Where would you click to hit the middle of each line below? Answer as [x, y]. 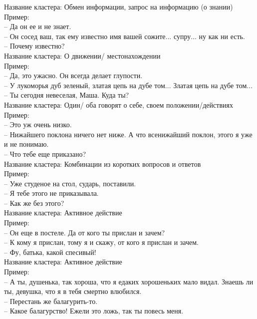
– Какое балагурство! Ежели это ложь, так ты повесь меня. [94, 311]
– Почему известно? [34, 46]
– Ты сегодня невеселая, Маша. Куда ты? [67, 95]
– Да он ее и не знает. [38, 26]
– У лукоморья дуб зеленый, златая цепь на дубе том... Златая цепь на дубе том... [128, 85]
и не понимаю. [26, 144]
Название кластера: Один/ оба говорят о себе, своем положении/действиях [119, 104]
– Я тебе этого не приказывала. [51, 193]
